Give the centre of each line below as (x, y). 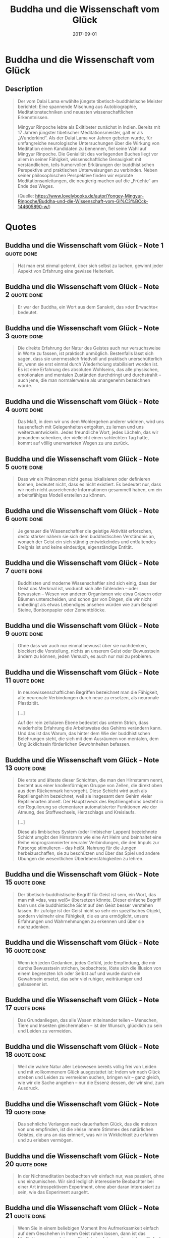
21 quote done (26, 1216)
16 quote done (26, 950)
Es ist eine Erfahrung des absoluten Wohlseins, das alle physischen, (88, 370)
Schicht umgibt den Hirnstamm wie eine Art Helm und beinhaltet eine (89, 837)
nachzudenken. (34, 926)
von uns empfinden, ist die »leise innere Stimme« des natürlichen (86, 1129)
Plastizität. (28, 703)
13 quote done (26, 768)
